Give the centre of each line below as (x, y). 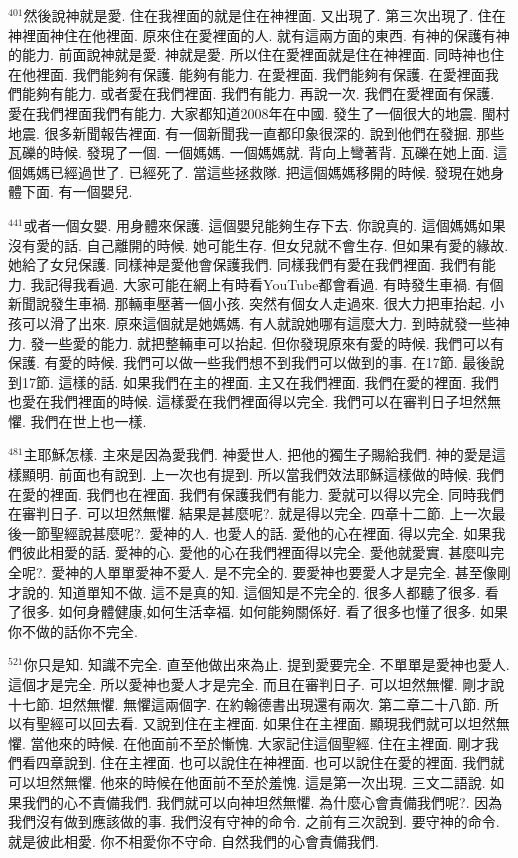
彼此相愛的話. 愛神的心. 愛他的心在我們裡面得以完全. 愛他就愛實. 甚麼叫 (256, 552)
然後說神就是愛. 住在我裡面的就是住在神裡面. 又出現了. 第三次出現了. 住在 (264, 15)
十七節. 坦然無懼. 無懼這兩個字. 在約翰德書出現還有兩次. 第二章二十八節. (244, 703)
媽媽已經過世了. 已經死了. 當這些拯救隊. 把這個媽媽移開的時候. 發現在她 (256, 171)
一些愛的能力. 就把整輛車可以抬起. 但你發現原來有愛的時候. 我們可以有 (274, 342)
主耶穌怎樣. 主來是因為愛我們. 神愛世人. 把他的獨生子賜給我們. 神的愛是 (257, 454)
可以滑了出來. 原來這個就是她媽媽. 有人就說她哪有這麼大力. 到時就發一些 (258, 322)
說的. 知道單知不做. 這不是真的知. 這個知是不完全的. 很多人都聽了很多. (251, 591)
